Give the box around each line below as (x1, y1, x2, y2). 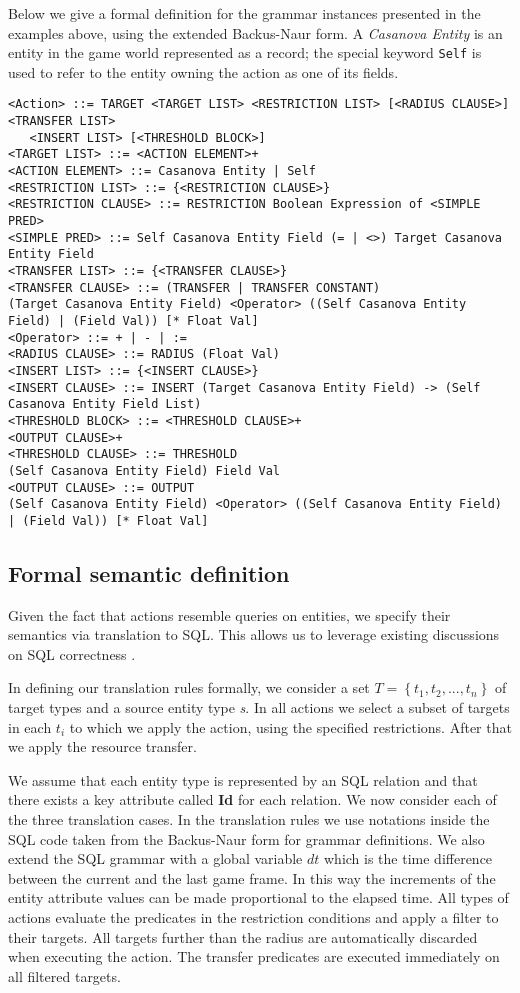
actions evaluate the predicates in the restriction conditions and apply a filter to (8, 907, 499, 928)
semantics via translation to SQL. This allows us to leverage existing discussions (8, 624, 500, 645)
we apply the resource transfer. (8, 736, 197, 757)
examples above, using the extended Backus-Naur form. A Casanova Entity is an (8, 22, 503, 43)
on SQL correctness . (8, 643, 136, 664)
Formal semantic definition (8, 557, 290, 588)
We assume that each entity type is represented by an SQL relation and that (8, 769, 478, 790)
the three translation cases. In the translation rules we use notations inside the (8, 809, 490, 830)
